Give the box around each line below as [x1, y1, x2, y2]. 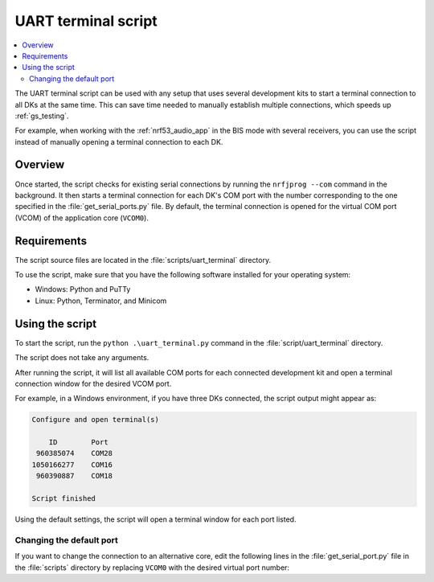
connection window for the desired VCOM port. [14, 379, 172, 388]
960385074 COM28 [36, 449, 113, 458]
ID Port [48, 438, 108, 447]
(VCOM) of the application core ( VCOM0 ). [14, 213, 149, 223]
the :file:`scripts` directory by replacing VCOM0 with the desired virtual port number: [14, 563, 289, 572]
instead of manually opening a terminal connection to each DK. [14, 137, 223, 146]
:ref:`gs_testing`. [14, 111, 69, 121]
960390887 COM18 [36, 471, 113, 481]
